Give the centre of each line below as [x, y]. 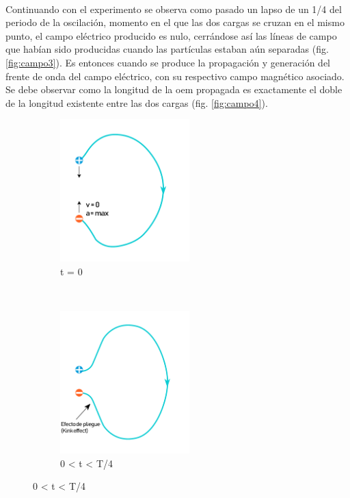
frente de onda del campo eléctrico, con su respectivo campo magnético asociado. [175, 76]
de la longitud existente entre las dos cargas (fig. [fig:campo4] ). [137, 102]
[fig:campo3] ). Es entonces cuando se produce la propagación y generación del [168, 62]
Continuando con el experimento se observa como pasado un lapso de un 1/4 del [174, 9]
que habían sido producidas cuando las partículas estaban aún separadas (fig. [167, 49]
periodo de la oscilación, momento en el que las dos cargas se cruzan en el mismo [175, 22]
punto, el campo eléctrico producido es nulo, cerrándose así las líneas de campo [171, 35]
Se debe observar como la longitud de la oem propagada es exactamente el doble [174, 89]
